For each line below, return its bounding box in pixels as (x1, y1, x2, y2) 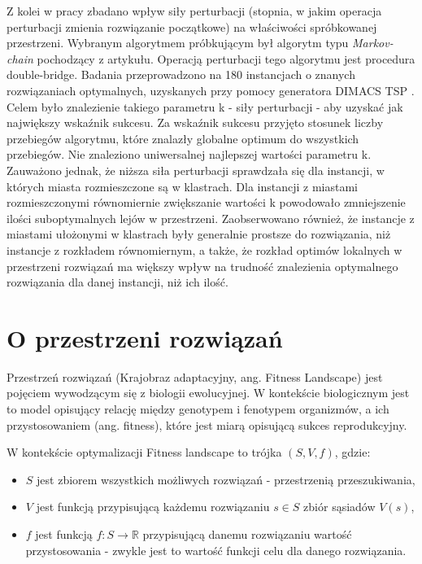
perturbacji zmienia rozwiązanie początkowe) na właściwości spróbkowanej (7, 18, 377, 35)
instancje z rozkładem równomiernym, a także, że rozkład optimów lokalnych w (7, 241, 402, 258)
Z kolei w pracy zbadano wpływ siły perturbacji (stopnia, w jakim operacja (7, 2, 382, 19)
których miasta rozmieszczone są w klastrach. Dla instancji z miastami (7, 177, 358, 195)
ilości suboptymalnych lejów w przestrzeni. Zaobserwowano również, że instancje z (7, 209, 415, 226)
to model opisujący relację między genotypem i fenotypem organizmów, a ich (7, 400, 389, 417)
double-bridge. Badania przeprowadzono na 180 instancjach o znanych (7, 66, 355, 83)
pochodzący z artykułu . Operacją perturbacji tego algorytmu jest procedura (37, 50, 415, 67)
